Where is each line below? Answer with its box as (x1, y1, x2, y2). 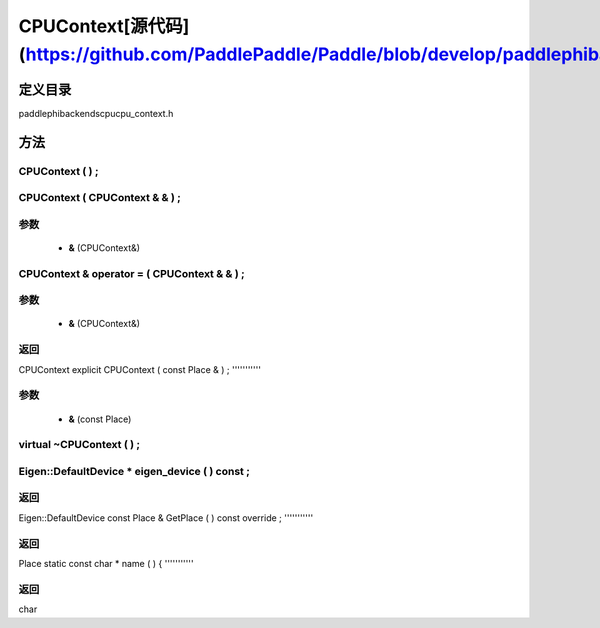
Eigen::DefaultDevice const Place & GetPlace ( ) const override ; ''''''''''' (18, 511, 314, 524)
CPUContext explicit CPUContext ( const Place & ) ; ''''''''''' (18, 363, 262, 375)
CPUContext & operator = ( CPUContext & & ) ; (18, 266, 245, 280)
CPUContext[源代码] (18, 15, 190, 37)
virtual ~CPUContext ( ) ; (18, 438, 140, 452)
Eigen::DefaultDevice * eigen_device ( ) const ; (18, 464, 250, 478)
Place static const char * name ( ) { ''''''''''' (18, 557, 194, 569)
